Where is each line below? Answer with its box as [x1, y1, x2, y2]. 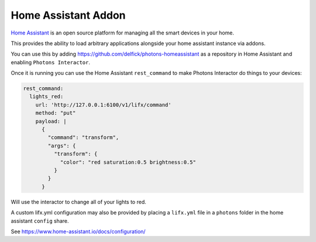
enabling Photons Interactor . [11, 58, 91, 65]
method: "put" [35, 110, 76, 116]
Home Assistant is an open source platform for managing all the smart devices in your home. [11, 29, 234, 36]
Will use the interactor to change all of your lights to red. [11, 198, 146, 205]
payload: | [35, 117, 67, 125]
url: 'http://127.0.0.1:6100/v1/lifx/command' [35, 101, 172, 108]
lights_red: [29, 94, 64, 100]
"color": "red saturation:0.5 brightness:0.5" [60, 158, 196, 165]
